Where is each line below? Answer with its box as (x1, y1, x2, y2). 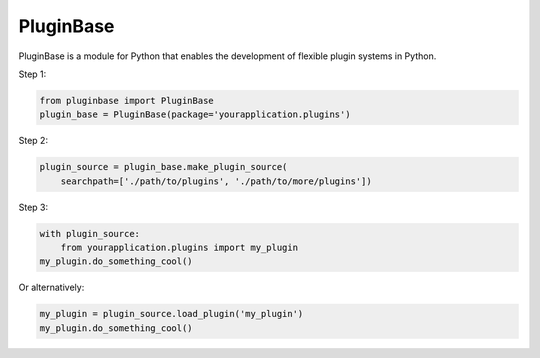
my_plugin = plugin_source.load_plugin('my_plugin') (39, 308, 304, 320)
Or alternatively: (18, 281, 85, 294)
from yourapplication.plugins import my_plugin (60, 242, 299, 254)
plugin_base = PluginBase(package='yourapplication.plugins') (39, 109, 351, 120)
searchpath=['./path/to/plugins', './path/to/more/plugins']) (60, 175, 372, 187)
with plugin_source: (39, 228, 140, 239)
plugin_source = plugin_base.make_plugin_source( (39, 161, 288, 173)
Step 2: (18, 135, 49, 147)
